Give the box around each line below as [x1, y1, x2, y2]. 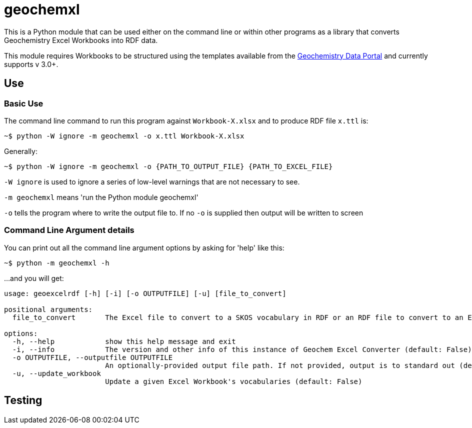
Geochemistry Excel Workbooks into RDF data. [4, 35, 158, 44]
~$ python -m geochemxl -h [4, 258, 109, 267]
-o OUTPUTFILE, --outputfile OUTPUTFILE [12, 353, 173, 361]
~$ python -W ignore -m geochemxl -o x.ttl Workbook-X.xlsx [4, 131, 244, 140]
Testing [4, 394, 42, 407]
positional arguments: [4, 305, 93, 313]
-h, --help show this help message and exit [12, 337, 236, 345]
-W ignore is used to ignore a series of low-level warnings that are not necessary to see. [4, 177, 300, 186]
